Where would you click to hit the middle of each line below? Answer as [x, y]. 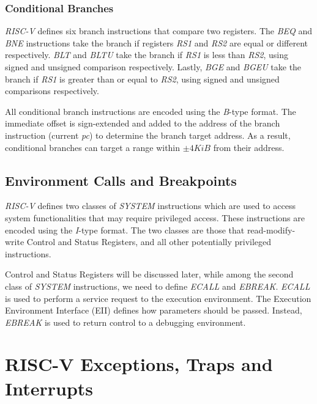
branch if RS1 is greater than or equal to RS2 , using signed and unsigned [142, 79]
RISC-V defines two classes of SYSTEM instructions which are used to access [150, 206]
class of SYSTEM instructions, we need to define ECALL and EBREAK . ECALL [158, 286]
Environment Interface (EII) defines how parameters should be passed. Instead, [154, 310]
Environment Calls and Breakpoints [121, 180]
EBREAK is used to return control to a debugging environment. [125, 322]
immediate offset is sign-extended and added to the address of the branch [143, 123]
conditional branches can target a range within [93, 147]
